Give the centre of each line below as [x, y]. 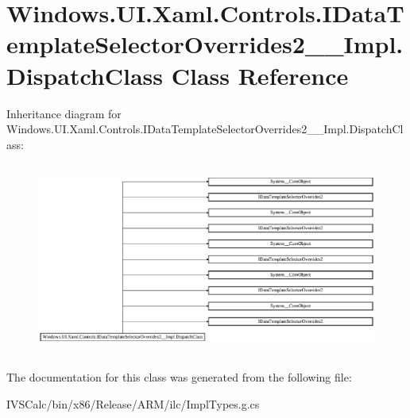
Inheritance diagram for [64, 113]
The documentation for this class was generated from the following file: [179, 377]
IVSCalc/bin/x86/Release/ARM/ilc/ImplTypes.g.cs [133, 403]
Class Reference [260, 75]
